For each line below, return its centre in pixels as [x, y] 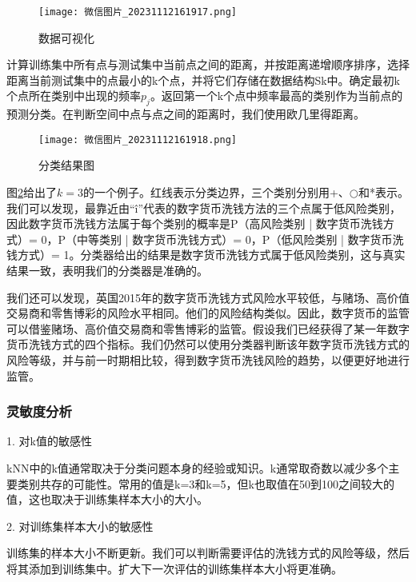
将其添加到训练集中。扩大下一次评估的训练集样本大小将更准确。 [174, 568]
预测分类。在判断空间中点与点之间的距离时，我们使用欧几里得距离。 [186, 114]
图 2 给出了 [32, 192]
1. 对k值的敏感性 [49, 441]
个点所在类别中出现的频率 [74, 96]
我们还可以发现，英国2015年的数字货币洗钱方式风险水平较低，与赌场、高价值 [208, 297]
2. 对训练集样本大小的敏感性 [80, 526]
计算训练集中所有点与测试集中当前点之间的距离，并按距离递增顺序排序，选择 [208, 64]
